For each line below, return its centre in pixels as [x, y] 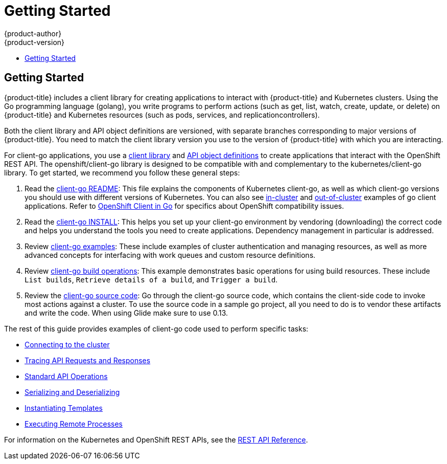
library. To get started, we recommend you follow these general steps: [122, 172]
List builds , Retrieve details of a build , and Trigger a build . [151, 279]
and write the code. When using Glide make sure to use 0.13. [126, 313]
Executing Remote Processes [74, 424]
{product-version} [34, 42]
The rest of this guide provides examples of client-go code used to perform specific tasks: [156, 328]
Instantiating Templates [64, 408]
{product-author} [33, 33]
